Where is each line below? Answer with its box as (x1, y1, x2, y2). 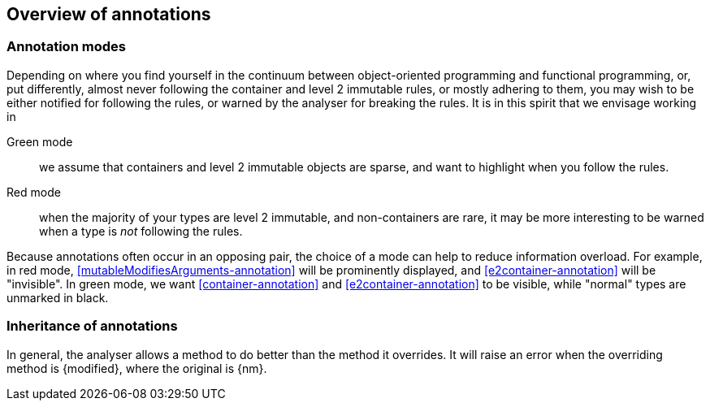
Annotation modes (6, 38, 126, 55)
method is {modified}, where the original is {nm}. (6, 361, 267, 375)
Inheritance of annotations (6, 318, 178, 335)
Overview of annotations (6, 4, 211, 24)
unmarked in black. (6, 290, 109, 305)
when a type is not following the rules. (39, 223, 243, 238)
